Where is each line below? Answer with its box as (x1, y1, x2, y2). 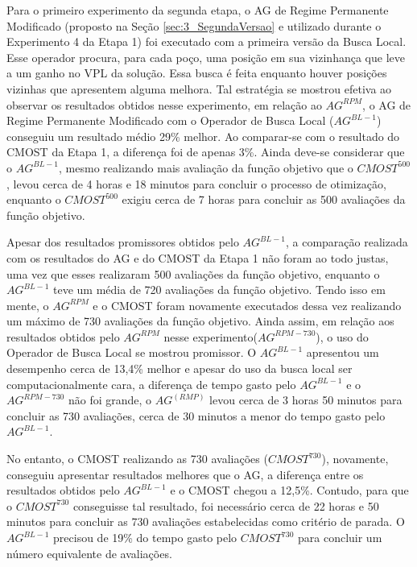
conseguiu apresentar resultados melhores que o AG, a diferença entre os (6, 466, 364, 482)
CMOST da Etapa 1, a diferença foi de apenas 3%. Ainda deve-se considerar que (6, 143, 405, 160)
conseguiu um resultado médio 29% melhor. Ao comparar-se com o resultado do (6, 127, 400, 144)
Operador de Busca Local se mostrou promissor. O (6, 344, 257, 361)
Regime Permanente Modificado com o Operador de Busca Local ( (6, 112, 334, 129)
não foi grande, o (68, 391, 152, 408)
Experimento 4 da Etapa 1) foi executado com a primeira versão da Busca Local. (6, 33, 407, 50)
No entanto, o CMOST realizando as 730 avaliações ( (6, 450, 268, 467)
